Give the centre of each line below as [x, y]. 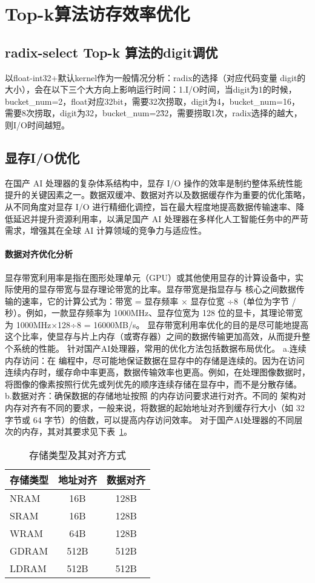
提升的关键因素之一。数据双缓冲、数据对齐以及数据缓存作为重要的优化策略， [157, 195]
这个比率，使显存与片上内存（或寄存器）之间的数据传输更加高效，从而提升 [153, 336]
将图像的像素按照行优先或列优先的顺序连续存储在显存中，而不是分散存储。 [153, 384]
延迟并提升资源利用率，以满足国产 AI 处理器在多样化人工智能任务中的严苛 [161, 218]
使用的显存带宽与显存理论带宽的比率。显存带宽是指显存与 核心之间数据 [154, 289]
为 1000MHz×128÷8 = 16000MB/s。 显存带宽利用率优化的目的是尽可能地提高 [157, 324]
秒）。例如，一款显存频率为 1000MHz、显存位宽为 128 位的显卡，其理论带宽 [154, 313]
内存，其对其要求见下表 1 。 [77, 431]
